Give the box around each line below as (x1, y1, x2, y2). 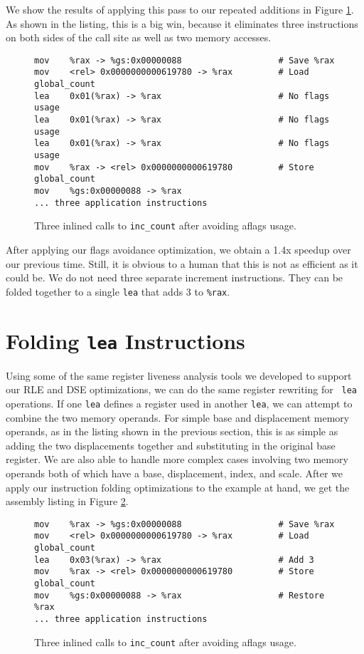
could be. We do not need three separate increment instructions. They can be (6, 270, 343, 285)
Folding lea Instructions (6, 326, 245, 355)
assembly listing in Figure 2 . (6, 494, 129, 509)
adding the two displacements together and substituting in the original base (6, 437, 336, 452)
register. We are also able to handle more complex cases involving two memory (6, 452, 348, 467)
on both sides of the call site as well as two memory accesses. (6, 30, 272, 45)
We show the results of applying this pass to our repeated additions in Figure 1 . (6, 2, 354, 16)
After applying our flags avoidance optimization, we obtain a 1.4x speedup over (6, 242, 351, 256)
